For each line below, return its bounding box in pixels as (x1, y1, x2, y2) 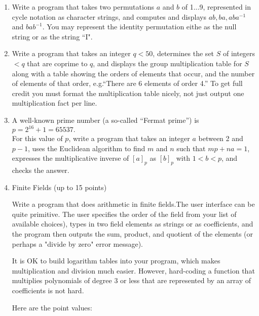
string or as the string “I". (12, 31, 93, 41)
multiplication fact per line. (12, 98, 97, 108)
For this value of (12, 133, 63, 144)
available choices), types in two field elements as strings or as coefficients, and (12, 218, 253, 229)
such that (176, 143, 206, 153)
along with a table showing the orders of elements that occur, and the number (12, 68, 255, 78)
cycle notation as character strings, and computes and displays (12, 11, 207, 22)
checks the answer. (12, 165, 69, 175)
